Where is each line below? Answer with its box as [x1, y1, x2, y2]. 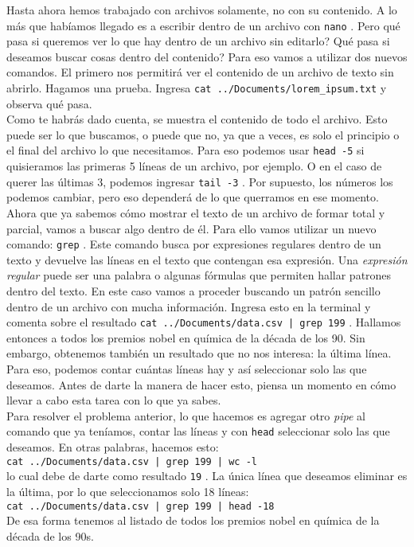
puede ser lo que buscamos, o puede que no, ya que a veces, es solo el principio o [6, 126, 400, 143]
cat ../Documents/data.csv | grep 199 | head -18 [6, 500, 275, 512]
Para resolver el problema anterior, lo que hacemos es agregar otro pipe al [6, 407, 365, 424]
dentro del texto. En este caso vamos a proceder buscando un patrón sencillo [6, 283, 381, 299]
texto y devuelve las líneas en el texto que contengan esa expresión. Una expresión [6, 251, 408, 268]
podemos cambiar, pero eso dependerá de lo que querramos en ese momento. [6, 189, 379, 205]
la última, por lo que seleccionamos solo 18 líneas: [6, 483, 249, 499]
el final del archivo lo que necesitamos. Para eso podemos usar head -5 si [6, 142, 365, 158]
